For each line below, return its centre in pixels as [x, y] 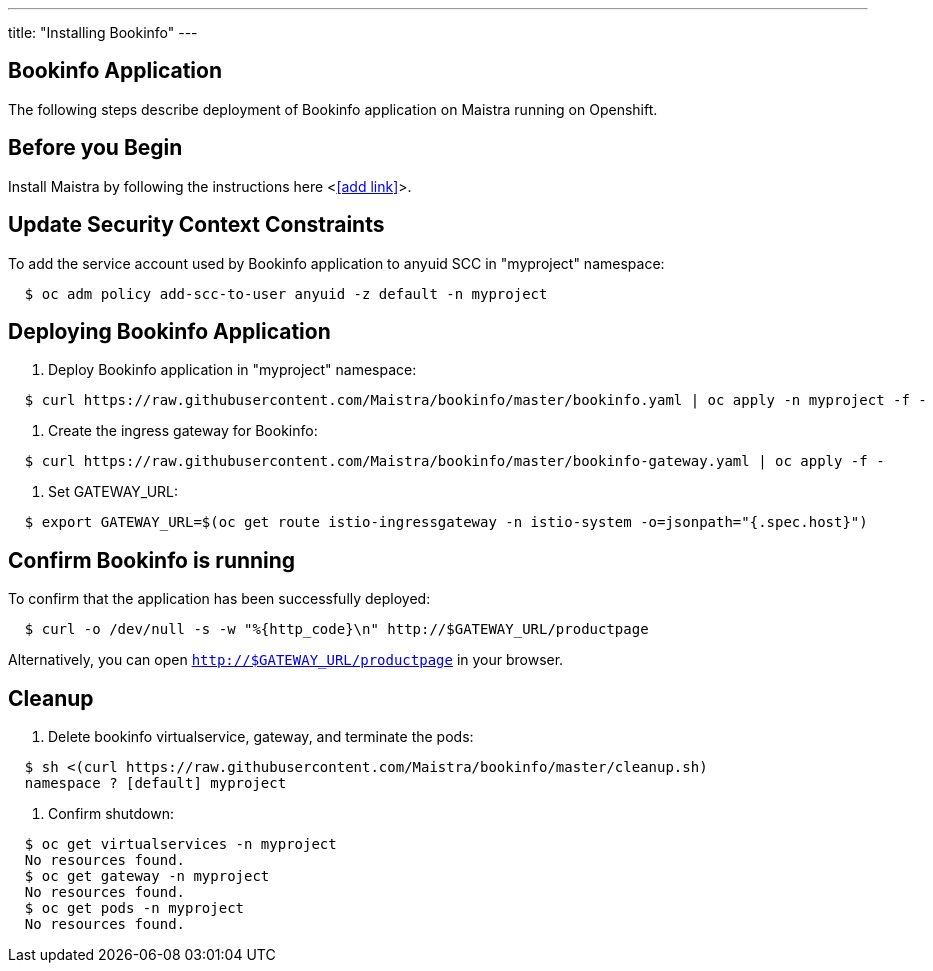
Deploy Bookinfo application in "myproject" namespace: [232, 370]
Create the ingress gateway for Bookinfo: [183, 431]
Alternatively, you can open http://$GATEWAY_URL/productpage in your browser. [286, 660]
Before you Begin [95, 148]
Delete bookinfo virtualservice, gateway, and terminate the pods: [261, 737]
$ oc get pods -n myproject [134, 908]
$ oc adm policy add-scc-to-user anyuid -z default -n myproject [286, 293]
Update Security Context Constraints [196, 225]
